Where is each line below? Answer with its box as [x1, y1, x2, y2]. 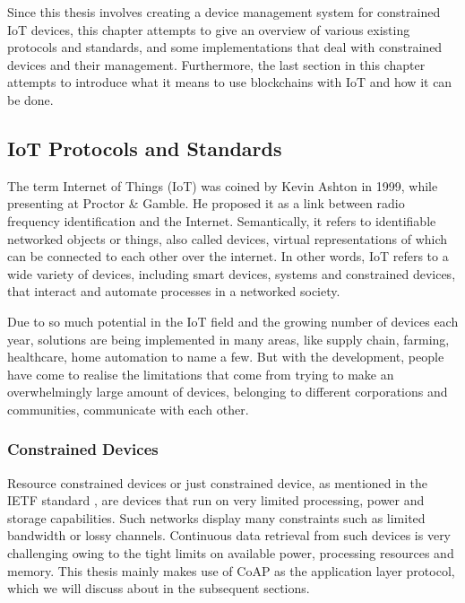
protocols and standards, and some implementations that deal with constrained [7, 38, 443, 57]
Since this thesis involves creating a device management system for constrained [7, 3, 441, 21]
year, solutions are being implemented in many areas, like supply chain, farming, [7, 329, 450, 348]
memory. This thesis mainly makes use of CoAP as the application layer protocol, [7, 561, 455, 580]
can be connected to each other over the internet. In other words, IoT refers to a [7, 247, 449, 266]
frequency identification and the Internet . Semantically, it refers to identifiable [7, 211, 436, 230]
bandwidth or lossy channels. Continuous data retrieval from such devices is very [7, 526, 452, 545]
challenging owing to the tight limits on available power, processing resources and [7, 544, 454, 563]
